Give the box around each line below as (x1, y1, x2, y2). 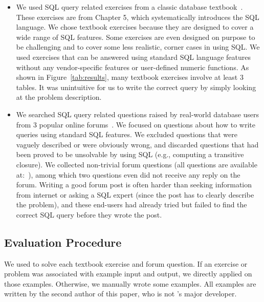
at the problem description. (16, 92, 102, 102)
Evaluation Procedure (4, 234, 122, 250)
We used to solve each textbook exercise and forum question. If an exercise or (4, 258, 248, 269)
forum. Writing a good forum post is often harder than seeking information (16, 179, 252, 190)
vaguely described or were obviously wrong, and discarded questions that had (16, 139, 259, 149)
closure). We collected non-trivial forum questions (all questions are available (16, 159, 257, 169)
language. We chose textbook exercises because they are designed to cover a (16, 21, 254, 32)
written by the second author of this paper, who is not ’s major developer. (4, 288, 237, 299)
